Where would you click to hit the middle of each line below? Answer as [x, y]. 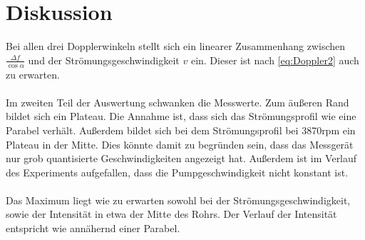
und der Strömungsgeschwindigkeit [104, 60]
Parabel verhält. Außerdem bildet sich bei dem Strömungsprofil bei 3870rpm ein [181, 130]
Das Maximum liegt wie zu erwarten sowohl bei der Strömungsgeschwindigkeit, [178, 200]
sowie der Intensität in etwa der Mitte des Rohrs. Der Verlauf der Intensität [171, 214]
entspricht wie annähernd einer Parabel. [93, 228]
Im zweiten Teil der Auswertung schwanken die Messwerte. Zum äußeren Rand [178, 102]
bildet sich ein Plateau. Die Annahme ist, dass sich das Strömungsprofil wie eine [181, 116]
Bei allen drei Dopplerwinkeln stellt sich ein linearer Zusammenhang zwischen [176, 46]
